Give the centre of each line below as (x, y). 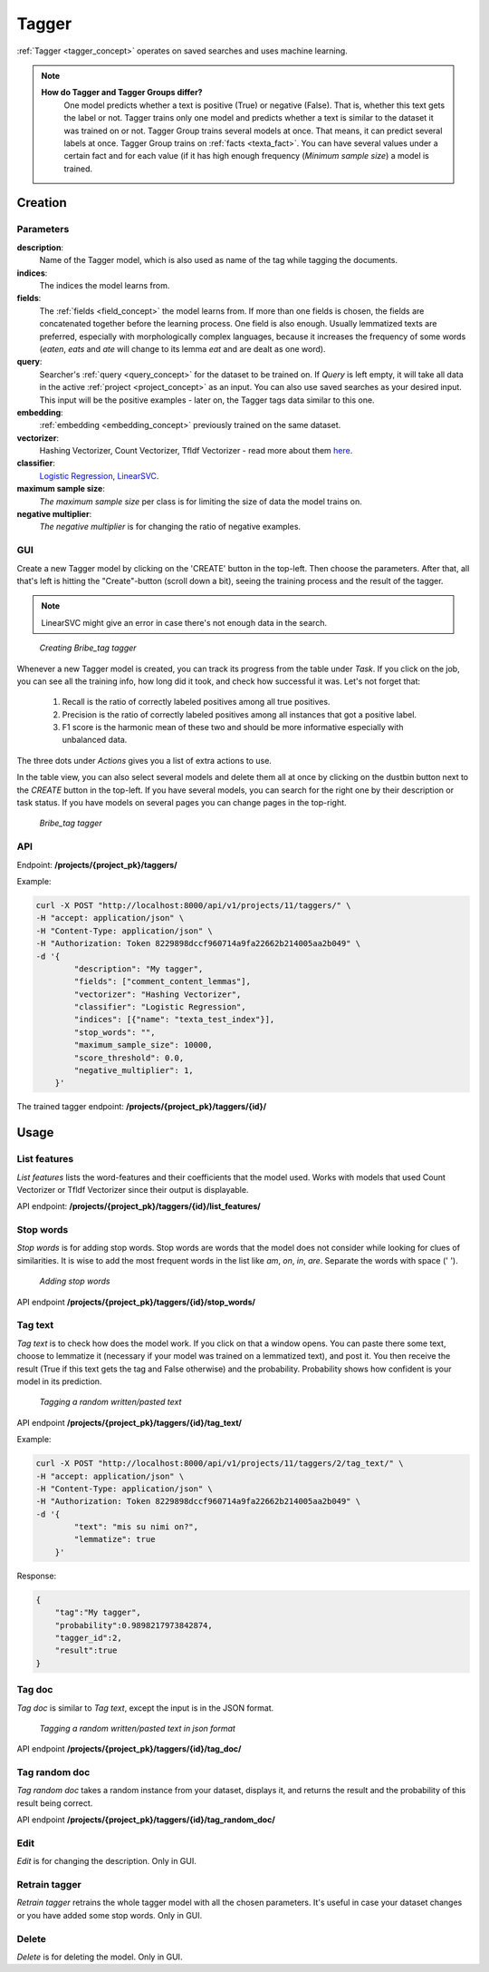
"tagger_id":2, (88, 1638)
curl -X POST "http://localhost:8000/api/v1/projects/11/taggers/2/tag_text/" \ (220, 1464)
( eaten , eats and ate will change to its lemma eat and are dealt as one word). (182, 348)
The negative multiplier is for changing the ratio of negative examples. (170, 527)
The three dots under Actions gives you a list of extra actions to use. (144, 760)
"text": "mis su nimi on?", (136, 1527)
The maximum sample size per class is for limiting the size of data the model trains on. (201, 501)
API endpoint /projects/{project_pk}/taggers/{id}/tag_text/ (129, 1422)
